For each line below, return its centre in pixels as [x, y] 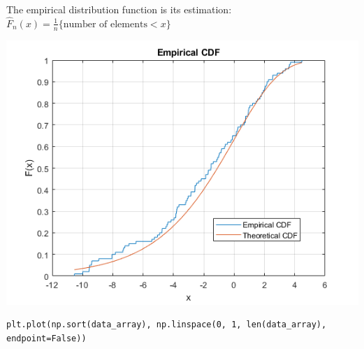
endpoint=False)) [46, 338]
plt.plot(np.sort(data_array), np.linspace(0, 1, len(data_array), [167, 325]
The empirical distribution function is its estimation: [119, 9]
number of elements [105, 24]
